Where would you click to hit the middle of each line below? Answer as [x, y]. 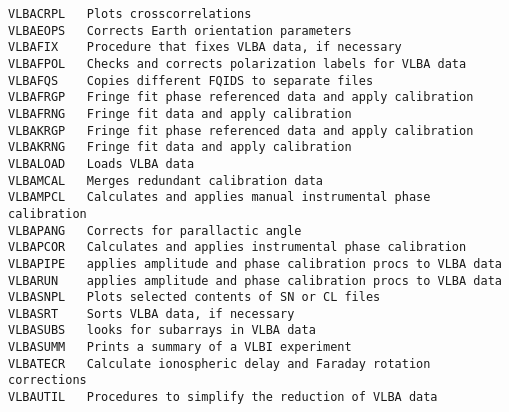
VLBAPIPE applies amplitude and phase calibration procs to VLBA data [255, 263]
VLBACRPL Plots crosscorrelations [130, 14]
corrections [47, 380]
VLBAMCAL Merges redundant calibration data [165, 180]
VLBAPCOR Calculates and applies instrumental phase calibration [237, 247]
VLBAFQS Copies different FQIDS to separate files [191, 80]
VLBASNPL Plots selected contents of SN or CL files [194, 297]
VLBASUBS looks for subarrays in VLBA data [162, 330]
